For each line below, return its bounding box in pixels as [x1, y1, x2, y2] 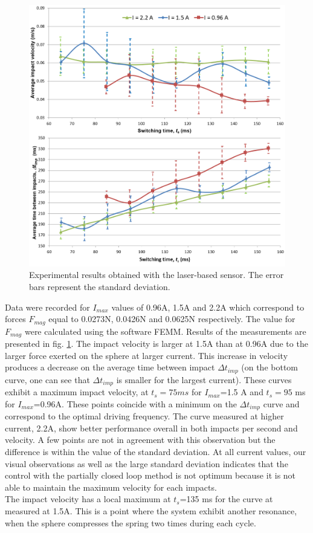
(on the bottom [241, 361, 298, 373]
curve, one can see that [5, 373, 90, 386]
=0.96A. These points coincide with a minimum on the [33, 397, 237, 410]
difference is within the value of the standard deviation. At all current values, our [5, 445, 306, 458]
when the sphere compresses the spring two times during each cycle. [5, 516, 256, 529]
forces [5, 312, 26, 325]
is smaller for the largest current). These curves [116, 373, 292, 386]
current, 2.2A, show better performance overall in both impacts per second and [5, 421, 298, 434]
